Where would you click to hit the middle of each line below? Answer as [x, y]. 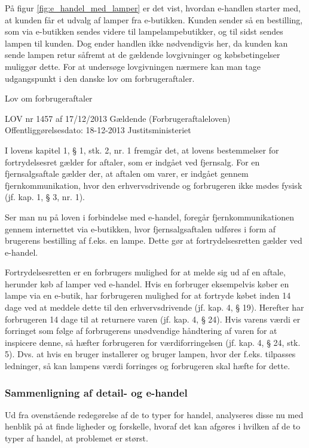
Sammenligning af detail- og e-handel [96, 392]
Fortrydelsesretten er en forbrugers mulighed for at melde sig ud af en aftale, [145, 272]
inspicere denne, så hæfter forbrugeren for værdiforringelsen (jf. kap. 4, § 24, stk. [153, 342]
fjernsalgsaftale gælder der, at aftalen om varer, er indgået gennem [127, 174]
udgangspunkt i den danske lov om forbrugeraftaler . [100, 78]
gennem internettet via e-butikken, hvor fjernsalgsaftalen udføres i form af [140, 228]
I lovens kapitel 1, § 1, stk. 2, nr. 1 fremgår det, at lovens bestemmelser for [142, 150]
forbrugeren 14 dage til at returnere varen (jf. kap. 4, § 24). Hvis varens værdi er [153, 319]
